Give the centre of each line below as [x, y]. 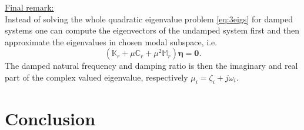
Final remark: [29, 7]
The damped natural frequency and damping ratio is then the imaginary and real [151, 66]
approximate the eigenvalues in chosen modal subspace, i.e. [111, 41]
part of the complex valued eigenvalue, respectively [96, 77]
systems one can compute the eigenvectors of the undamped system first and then [152, 30]
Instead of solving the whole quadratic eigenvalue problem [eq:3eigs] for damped [149, 19]
